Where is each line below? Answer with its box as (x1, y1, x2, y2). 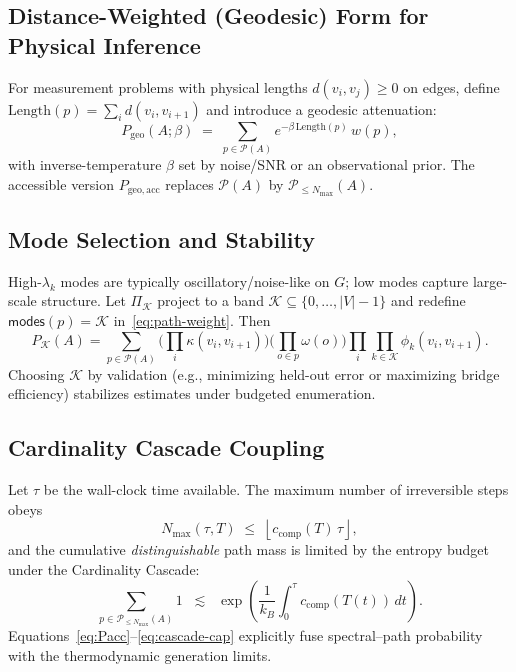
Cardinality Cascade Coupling (8, 432, 325, 463)
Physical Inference (8, 29, 201, 60)
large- (472, 270, 508, 291)
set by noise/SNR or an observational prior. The (178, 154, 475, 175)
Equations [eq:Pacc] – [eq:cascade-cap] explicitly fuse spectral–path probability (8, 625, 483, 646)
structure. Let (41, 290, 126, 311)
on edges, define (403, 76, 500, 97)
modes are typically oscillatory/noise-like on (60, 270, 330, 291)
